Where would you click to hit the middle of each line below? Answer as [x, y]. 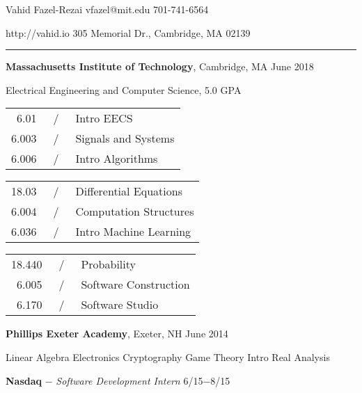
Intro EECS [104, 118]
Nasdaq [24, 380]
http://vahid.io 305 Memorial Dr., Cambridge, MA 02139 [128, 32]
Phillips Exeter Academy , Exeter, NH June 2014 [117, 334]
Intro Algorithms [117, 159]
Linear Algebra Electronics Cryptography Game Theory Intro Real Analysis [168, 356]
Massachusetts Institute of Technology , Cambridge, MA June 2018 [160, 66]
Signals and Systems [125, 138]
